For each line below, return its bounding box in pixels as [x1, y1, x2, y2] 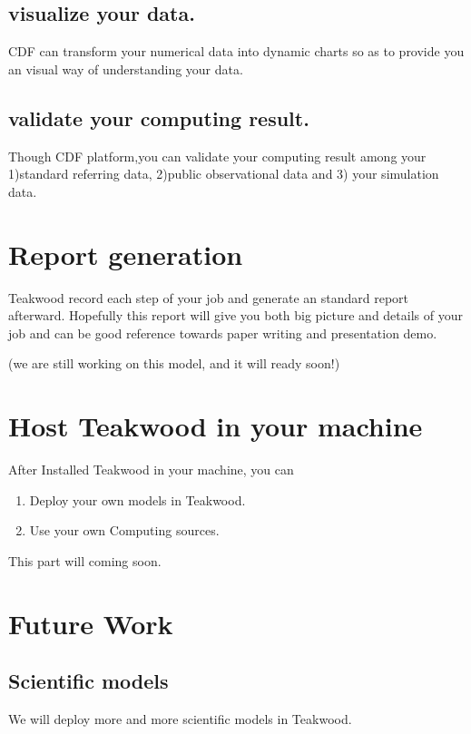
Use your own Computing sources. [29, 521, 220, 540]
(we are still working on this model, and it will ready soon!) [8, 354, 340, 373]
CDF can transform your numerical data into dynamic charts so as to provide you [8, 42, 465, 61]
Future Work [8, 604, 173, 641]
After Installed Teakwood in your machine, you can [8, 460, 294, 478]
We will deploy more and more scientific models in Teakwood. [8, 709, 352, 728]
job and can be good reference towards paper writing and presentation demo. [8, 323, 437, 342]
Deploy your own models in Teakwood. [29, 490, 246, 509]
